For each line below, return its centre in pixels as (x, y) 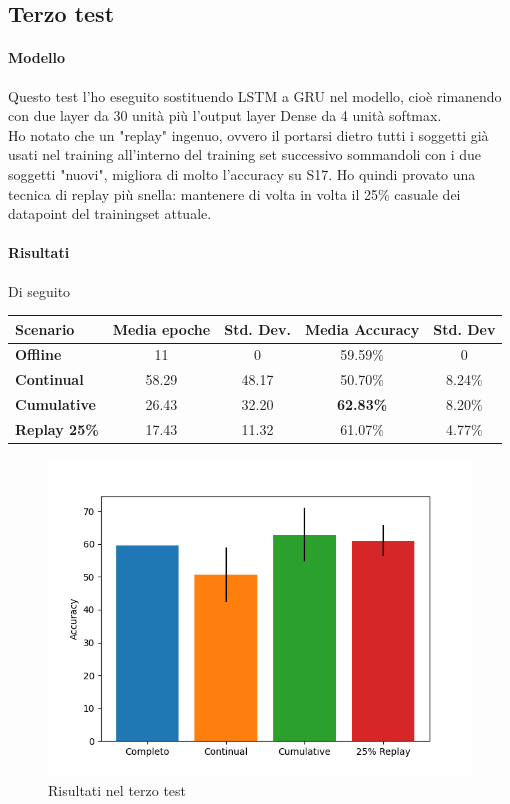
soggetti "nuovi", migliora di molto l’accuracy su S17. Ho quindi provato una (242, 173)
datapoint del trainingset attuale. (110, 213)
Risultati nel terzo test (117, 789)
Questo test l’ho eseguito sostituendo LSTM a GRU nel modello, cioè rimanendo (255, 95)
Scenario (45, 328)
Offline (38, 354)
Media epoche (161, 328)
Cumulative (55, 404)
